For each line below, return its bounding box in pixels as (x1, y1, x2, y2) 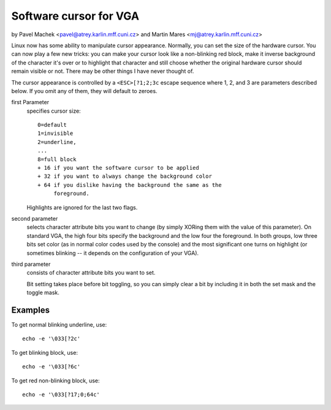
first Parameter (11, 99, 49, 106)
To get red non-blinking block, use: (11, 377, 100, 384)
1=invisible (37, 130, 74, 137)
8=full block (37, 156, 77, 162)
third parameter (11, 260, 51, 268)
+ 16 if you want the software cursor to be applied (37, 164, 199, 172)
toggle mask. (26, 289, 59, 297)
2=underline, (37, 139, 77, 145)
